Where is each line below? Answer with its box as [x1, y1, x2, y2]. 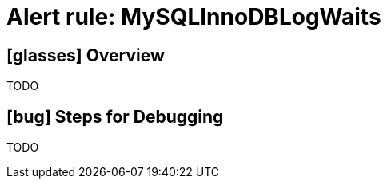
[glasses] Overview [6, 45, 165, 65]
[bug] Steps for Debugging [6, 106, 224, 127]
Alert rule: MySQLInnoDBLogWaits [6, 3, 381, 30]
